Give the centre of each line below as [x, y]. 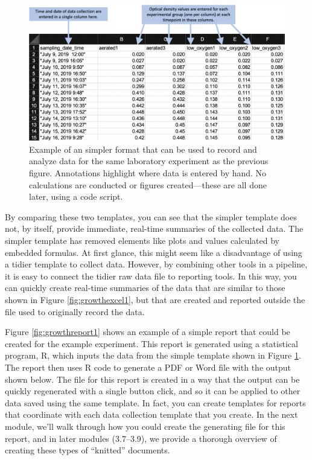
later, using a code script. [76, 196]
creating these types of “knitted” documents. [88, 450]
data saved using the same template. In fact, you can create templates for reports [155, 402]
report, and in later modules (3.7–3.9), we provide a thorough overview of [141, 438]
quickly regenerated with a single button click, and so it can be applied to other [153, 391]
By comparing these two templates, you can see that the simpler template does [151, 216]
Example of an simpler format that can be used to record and [143, 149]
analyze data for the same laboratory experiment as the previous [149, 161]
